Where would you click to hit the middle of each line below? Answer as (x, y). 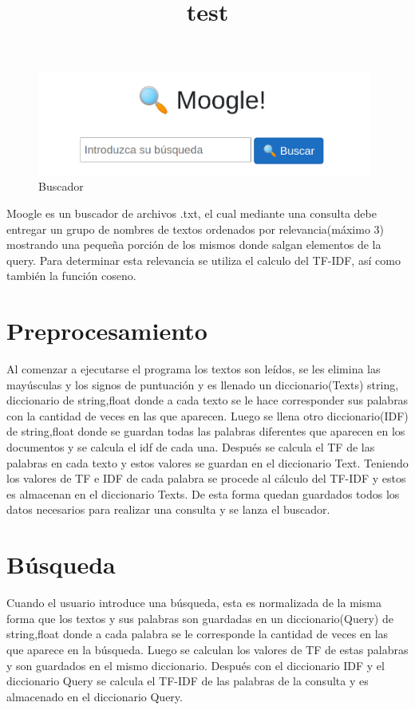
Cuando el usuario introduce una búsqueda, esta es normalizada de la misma (194, 603)
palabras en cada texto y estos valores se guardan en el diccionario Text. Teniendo (207, 462)
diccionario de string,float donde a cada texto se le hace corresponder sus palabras (207, 400)
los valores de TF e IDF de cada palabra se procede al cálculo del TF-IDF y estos (206, 478)
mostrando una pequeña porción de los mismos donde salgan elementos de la (194, 245)
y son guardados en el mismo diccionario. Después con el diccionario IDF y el (196, 665)
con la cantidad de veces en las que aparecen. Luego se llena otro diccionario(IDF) (207, 415)
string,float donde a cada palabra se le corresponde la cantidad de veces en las (198, 634)
